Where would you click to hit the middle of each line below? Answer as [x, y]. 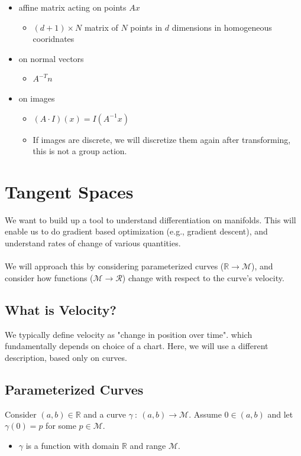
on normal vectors [51, 58]
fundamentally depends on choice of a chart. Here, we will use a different [137, 346]
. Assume [205, 414]
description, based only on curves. [66, 357]
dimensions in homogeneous [222, 27]
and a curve [105, 414]
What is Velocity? [61, 309]
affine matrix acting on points [72, 7]
